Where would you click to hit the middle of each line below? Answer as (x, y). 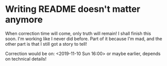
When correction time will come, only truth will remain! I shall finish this (78, 33)
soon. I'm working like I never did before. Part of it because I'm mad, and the (84, 39)
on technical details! (26, 59)
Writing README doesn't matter (73, 9)
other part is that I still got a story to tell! (46, 44)
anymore (24, 20)
